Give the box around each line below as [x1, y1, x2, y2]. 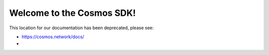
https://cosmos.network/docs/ [21, 34, 84, 40]
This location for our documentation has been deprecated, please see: [9, 25, 154, 31]
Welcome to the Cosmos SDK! [9, 7, 136, 18]
